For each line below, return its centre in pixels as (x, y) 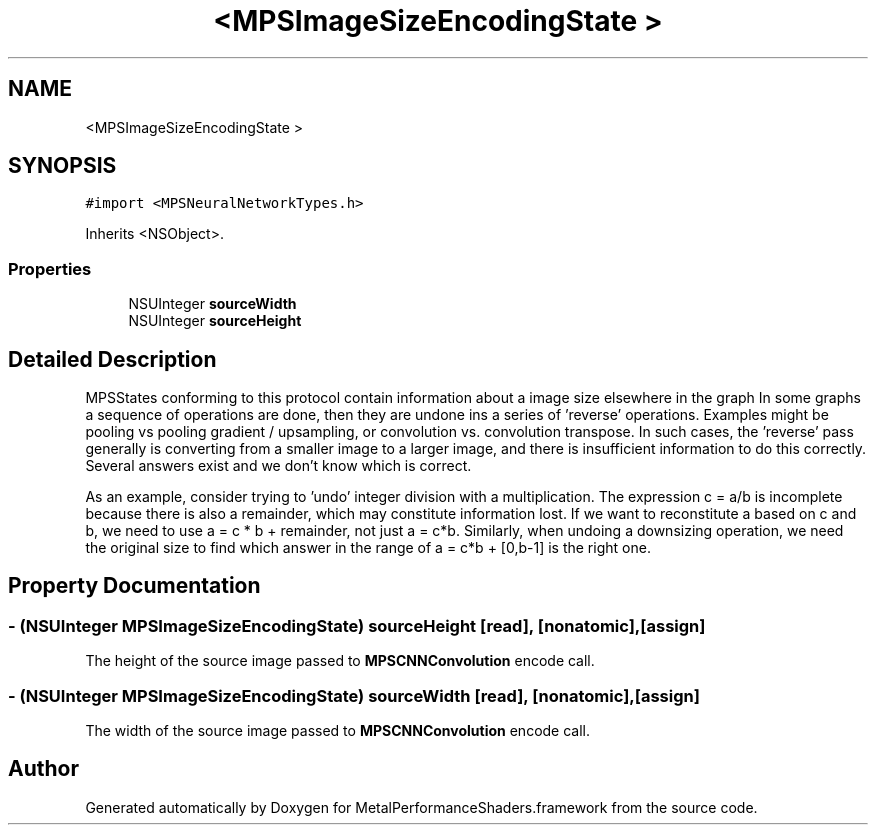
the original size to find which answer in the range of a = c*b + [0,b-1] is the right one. (368, 548)
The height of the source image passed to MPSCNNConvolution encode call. (340, 661)
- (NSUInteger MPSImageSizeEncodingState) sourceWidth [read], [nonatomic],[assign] (354, 695)
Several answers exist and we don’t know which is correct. (278, 466)
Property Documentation (134, 586)
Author (43, 769)
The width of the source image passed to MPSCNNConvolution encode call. (338, 730)
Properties (50, 268)
